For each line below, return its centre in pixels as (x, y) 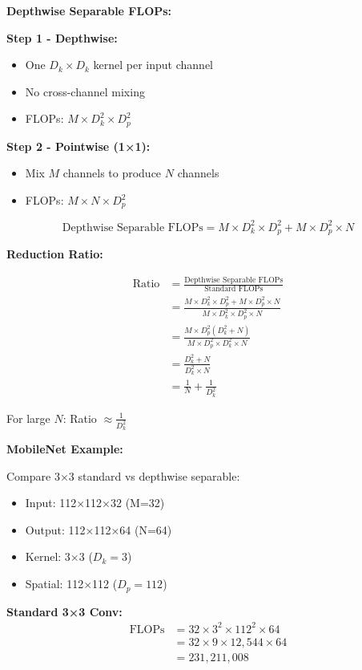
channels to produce (112, 173)
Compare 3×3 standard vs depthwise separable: (123, 475)
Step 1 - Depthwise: (62, 37)
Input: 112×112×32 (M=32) (95, 503)
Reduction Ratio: (55, 254)
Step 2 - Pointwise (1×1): (78, 146)
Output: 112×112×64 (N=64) (99, 529)
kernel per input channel (153, 65)
